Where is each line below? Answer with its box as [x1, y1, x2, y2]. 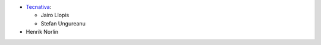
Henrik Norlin [26, 28, 59, 36]
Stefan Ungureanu [40, 20, 86, 27]
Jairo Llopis [40, 12, 70, 19]
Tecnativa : [26, 4, 52, 10]
